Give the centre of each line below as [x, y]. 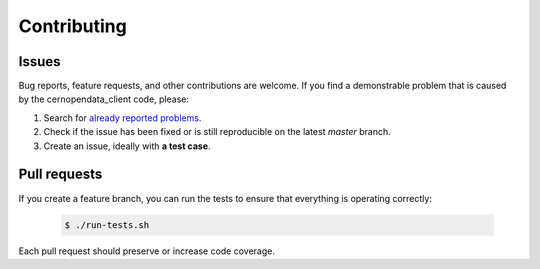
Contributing [72, 26]
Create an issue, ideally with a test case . [127, 146]
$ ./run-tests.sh [107, 224]
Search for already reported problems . [122, 117]
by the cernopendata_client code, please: [104, 99]
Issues [39, 61]
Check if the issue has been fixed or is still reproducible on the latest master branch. [217, 132]
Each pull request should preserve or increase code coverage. [146, 251]
